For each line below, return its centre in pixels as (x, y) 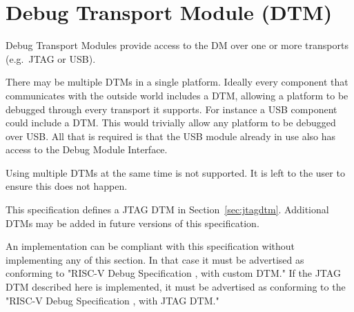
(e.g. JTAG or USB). (51, 58)
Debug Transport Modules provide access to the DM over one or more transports (177, 45)
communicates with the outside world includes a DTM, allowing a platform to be (177, 95)
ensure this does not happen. (67, 186)
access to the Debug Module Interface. (87, 149)
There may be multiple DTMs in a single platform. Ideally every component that (177, 82)
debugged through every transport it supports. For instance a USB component (171, 109)
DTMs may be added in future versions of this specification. (132, 223)
